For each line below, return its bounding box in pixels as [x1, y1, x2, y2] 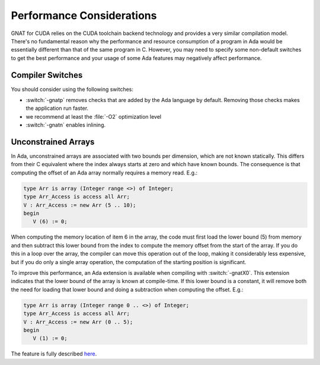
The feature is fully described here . [11, 350, 97, 357]
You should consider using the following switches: [11, 85, 133, 93]
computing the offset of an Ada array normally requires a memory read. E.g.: [11, 169, 198, 176]
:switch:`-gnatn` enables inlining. [25, 122, 106, 129]
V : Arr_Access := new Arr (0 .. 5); [23, 318, 133, 325]
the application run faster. [25, 104, 89, 112]
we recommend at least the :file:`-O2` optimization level [25, 113, 162, 120]
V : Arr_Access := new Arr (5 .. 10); [23, 202, 136, 208]
